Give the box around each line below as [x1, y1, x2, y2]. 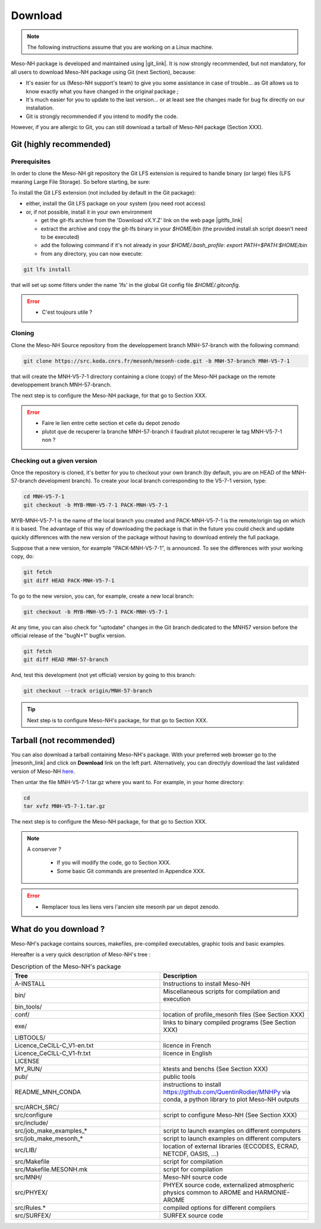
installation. [26, 104, 54, 111]
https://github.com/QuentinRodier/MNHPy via [163, 1087, 291, 1096]
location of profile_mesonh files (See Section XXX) [163, 1010, 305, 1018]
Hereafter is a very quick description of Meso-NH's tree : [11, 950, 151, 958]
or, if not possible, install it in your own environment [26, 208, 153, 216]
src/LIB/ [14, 1146, 37, 1154]
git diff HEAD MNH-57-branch [23, 656, 109, 663]
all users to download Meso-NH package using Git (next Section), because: [11, 68, 196, 76]
